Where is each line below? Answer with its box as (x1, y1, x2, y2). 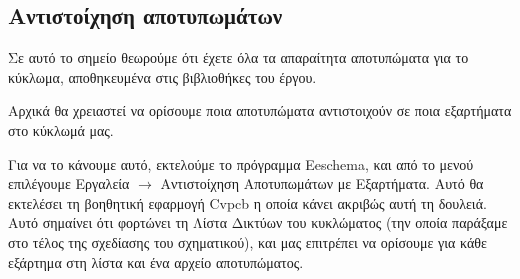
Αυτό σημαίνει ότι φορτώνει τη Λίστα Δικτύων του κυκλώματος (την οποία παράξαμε (8, 212, 508, 233)
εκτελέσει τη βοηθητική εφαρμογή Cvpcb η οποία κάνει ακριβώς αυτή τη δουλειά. (8, 192, 487, 213)
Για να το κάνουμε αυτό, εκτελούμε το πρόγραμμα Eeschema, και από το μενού (8, 153, 474, 174)
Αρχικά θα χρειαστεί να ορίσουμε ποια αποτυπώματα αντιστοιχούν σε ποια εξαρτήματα (8, 100, 512, 121)
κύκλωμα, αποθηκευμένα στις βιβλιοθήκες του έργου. (8, 66, 317, 87)
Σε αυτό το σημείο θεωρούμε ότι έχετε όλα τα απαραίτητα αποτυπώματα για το (8, 47, 469, 68)
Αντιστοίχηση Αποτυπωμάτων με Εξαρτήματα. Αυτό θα (160, 173, 484, 194)
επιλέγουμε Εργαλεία (8, 173, 130, 194)
